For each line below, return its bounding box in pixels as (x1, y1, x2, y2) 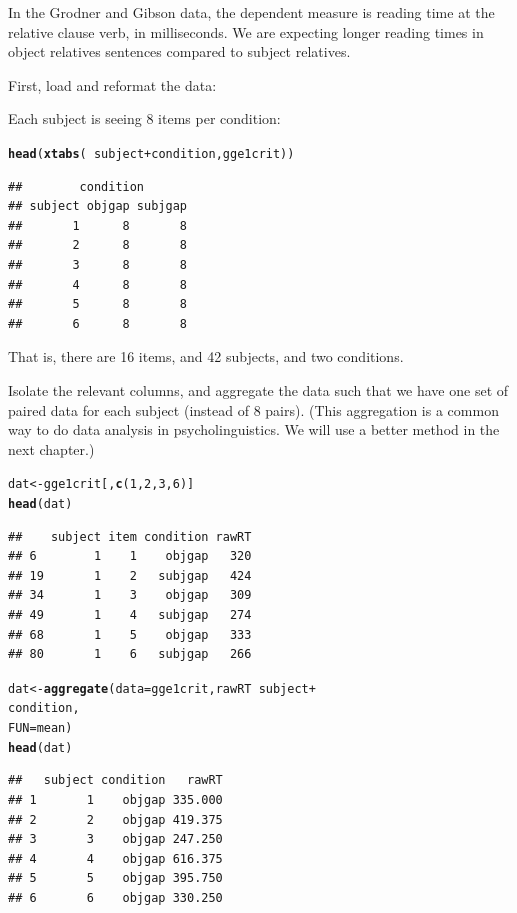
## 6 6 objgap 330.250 (8, 891, 223, 905)
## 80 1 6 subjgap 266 (8, 647, 252, 662)
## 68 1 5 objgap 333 (8, 627, 252, 642)
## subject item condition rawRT (8, 529, 252, 544)
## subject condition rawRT (8, 773, 223, 788)
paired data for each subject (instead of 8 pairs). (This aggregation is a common (8, 399, 499, 420)
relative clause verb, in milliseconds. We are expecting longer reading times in (8, 21, 484, 42)
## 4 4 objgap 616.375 (8, 851, 223, 866)
